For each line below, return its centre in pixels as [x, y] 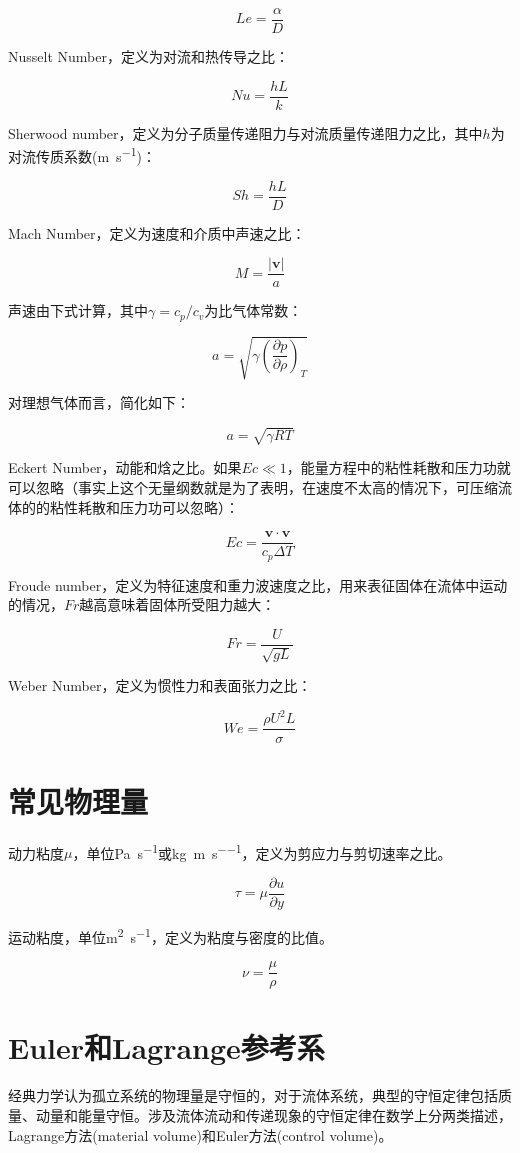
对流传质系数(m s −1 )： [82, 154]
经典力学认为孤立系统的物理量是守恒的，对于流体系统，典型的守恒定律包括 [253, 1095]
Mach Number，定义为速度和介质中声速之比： [157, 232]
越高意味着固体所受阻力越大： [177, 604]
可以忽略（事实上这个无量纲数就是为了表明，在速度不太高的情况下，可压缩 [253, 487]
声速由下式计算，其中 [78, 310]
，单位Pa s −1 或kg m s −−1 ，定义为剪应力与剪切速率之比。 [262, 851]
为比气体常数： [253, 310]
